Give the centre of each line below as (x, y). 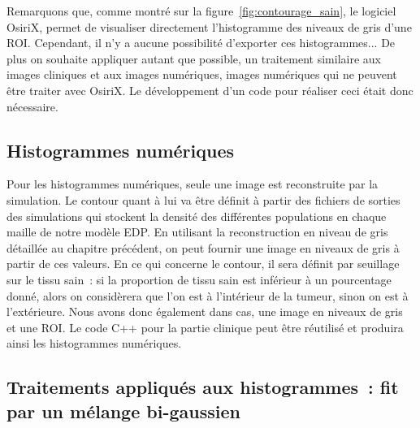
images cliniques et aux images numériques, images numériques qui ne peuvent (202, 74)
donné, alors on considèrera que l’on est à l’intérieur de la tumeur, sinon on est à (208, 295)
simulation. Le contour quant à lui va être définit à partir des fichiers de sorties (204, 199)
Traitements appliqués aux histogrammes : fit (203, 387)
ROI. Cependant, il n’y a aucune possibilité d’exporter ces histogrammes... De (201, 43)
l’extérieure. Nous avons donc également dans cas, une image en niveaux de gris (205, 311)
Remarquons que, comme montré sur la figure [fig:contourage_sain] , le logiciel (201, 11)
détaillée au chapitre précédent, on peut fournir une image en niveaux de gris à (203, 247)
